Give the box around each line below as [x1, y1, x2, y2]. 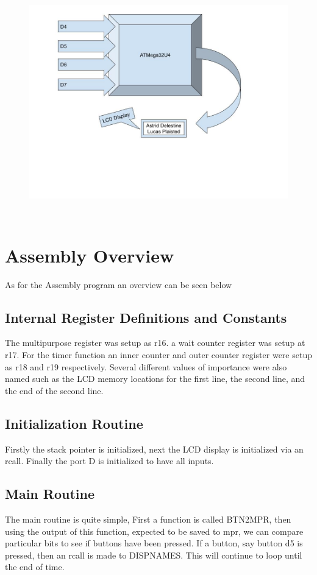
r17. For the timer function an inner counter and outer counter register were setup [5, 348, 312, 361]
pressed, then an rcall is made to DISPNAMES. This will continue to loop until [5, 548, 302, 561]
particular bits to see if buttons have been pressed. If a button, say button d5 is [5, 537, 303, 549]
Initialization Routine [5, 414, 143, 432]
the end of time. [5, 560, 65, 573]
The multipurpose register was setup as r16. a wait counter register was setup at [5, 336, 305, 349]
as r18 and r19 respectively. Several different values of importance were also [5, 360, 287, 373]
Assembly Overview [5, 242, 174, 267]
